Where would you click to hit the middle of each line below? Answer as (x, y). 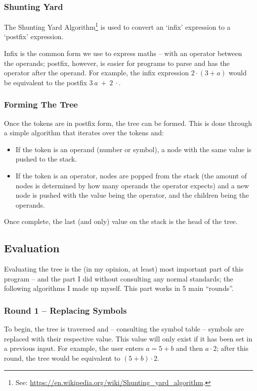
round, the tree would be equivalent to (62, 358)
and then (190, 348)
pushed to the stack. (46, 159)
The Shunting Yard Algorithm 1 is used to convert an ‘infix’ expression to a (117, 26)
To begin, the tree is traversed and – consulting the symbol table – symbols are (124, 329)
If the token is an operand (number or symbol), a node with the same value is (133, 149)
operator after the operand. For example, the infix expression (96, 73)
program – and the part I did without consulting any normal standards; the (119, 278)
